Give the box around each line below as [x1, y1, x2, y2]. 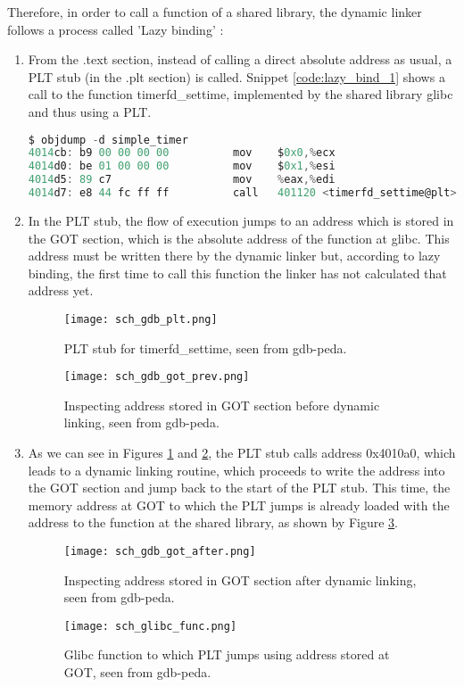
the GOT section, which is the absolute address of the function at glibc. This [28, 228, 450, 247]
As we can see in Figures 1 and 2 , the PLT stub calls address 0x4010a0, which [28, 443, 456, 461]
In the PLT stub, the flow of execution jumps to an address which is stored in [28, 211, 454, 229]
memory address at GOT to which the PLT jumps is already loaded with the [28, 495, 450, 514]
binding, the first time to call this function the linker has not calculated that [28, 263, 447, 282]
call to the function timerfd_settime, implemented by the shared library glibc [28, 85, 453, 103]
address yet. [28, 281, 94, 300]
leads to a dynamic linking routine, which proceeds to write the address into [28, 460, 445, 479]
